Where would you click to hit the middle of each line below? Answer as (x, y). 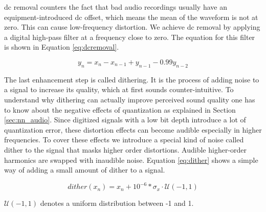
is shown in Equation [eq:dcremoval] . (62, 47)
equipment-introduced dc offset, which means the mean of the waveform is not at (131, 17)
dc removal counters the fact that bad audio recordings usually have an (116, 7)
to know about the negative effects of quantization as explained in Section (120, 109)
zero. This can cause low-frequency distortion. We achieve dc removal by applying (132, 27)
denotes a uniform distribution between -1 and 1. (117, 203)
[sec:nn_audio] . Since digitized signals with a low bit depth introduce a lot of (125, 120)
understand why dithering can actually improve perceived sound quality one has (130, 99)
